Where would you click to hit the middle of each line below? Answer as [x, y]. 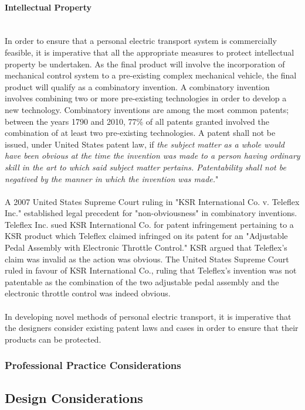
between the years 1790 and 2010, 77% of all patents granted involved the [137, 121]
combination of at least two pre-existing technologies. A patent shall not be [140, 133]
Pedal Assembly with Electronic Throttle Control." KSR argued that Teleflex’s [146, 247]
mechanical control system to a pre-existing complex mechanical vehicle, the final [151, 75]
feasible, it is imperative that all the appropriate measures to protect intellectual [150, 52]
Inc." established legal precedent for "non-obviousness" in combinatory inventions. [151, 213]
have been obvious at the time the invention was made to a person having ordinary [152, 156]
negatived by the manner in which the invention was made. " [112, 178]
